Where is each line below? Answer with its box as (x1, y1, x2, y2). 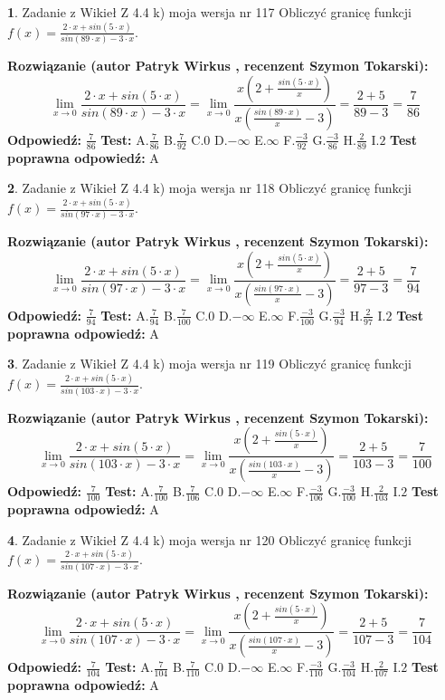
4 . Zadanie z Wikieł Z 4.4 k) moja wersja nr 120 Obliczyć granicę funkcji (7, 530, 412, 549)
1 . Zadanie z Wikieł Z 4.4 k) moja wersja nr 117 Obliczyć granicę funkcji (7, 3, 412, 21)
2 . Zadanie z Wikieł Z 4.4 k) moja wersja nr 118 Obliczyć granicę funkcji (7, 178, 412, 197)
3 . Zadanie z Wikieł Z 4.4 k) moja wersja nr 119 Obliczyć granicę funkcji (7, 354, 412, 373)
